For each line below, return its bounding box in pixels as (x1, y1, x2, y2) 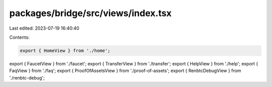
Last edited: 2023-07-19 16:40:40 (9, 25, 80, 31)
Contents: (9, 34, 30, 40)
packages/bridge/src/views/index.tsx (9, 8, 172, 19)
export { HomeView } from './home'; (20, 48, 111, 53)
